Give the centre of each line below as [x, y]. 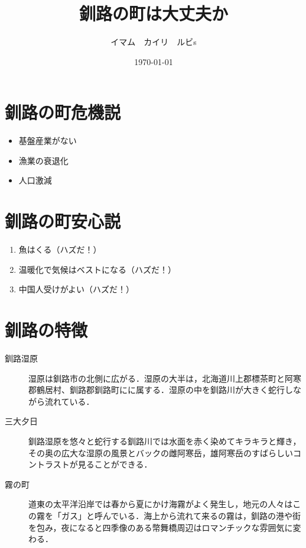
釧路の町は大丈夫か [153, 13]
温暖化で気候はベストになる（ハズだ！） [97, 269]
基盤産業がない [48, 141]
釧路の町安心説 [63, 221]
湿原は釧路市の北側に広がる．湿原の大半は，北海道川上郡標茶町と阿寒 [165, 378]
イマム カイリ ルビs [154, 42]
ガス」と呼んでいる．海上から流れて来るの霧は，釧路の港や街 [181, 515]
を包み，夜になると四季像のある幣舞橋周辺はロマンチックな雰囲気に [161, 527]
